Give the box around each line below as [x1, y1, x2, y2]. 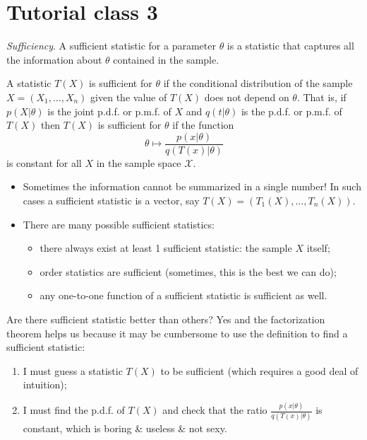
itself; [306, 241, 330, 255]
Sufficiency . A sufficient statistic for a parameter [6, 38, 216, 53]
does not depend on [204, 89, 289, 104]
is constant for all [6, 155, 82, 170]
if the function [172, 117, 234, 132]
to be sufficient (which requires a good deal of [160, 363, 359, 378]
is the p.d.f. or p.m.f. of [241, 103, 342, 118]
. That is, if [296, 89, 347, 104]
